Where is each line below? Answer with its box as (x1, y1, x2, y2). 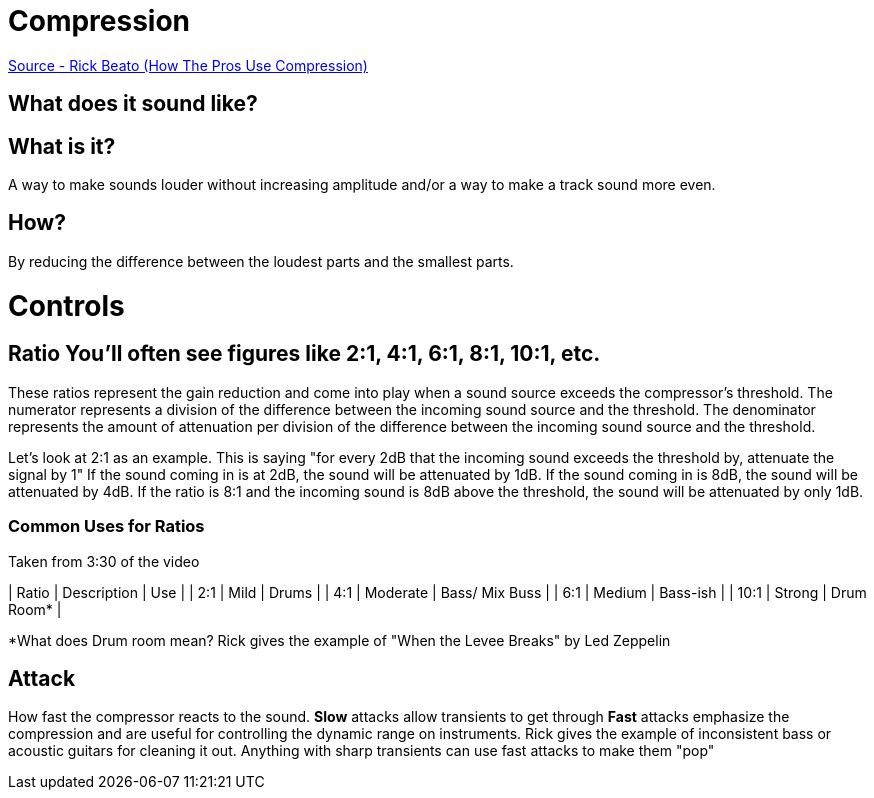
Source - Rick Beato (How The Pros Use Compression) (8, 56, 368, 74)
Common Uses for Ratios (8, 516, 205, 537)
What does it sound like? (8, 91, 258, 117)
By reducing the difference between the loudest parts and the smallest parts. (8, 252, 514, 270)
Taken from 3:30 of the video (8, 552, 200, 570)
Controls (8, 288, 125, 323)
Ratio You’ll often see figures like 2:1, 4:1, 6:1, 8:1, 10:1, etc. (8, 341, 601, 367)
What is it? (8, 133, 116, 159)
